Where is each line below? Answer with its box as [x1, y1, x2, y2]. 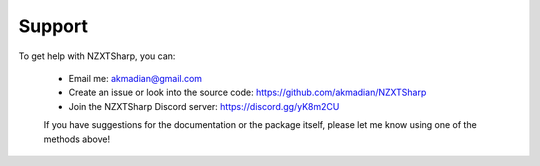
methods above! [43, 133, 110, 145]
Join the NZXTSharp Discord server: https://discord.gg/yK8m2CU [68, 100, 340, 112]
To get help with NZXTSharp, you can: [18, 50, 176, 62]
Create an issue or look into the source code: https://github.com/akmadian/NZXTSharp [68, 86, 427, 99]
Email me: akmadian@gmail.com [68, 72, 203, 84]
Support [18, 15, 89, 37]
